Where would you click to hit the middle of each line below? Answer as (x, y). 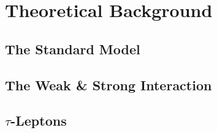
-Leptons (39, 120)
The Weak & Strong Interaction (108, 84)
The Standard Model (73, 49)
